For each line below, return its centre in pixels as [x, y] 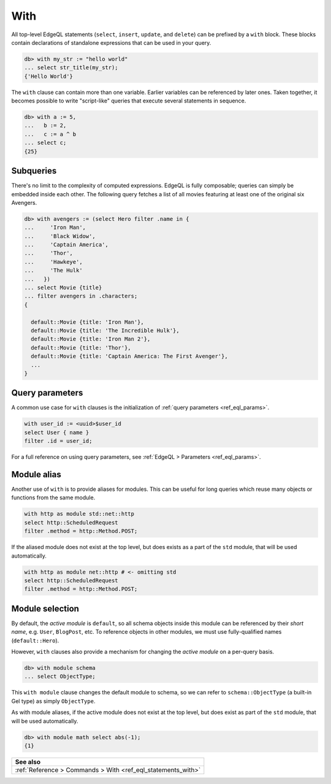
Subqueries [34, 171]
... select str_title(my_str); [71, 68]
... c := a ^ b [50, 134]
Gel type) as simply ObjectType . [53, 701]
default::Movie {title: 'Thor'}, [81, 348]
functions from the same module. [53, 498]
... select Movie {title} [63, 288]
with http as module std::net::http [79, 514]
